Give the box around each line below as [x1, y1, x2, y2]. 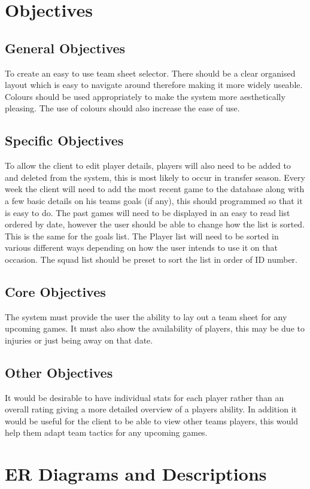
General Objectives [5, 38, 126, 57]
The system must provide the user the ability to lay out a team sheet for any [5, 310, 287, 323]
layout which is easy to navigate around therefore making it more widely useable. [5, 78, 303, 91]
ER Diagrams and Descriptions [5, 461, 267, 486]
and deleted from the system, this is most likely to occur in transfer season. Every [5, 171, 305, 183]
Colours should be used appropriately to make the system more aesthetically [5, 90, 285, 102]
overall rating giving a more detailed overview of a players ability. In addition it [5, 403, 297, 415]
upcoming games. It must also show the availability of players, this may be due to [5, 322, 305, 335]
